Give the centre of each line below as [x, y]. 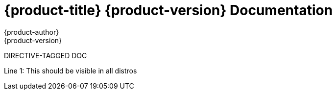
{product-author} [32, 32]
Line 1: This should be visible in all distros [71, 70]
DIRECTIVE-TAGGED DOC [46, 55]
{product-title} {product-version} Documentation [168, 10]
